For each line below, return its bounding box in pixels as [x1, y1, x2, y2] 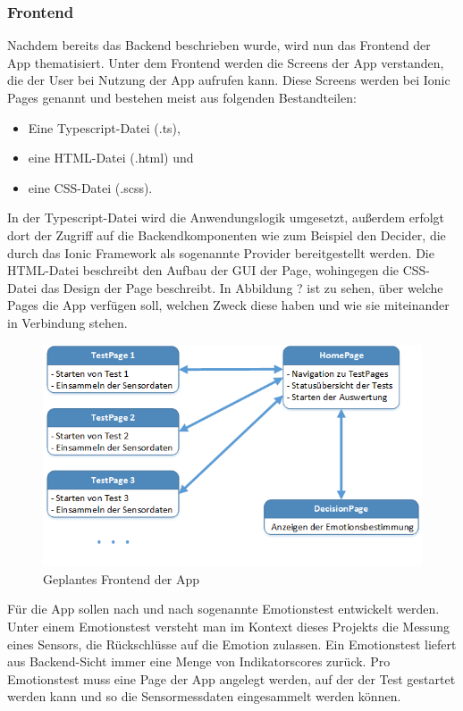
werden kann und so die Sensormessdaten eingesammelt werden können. [7, 687, 401, 706]
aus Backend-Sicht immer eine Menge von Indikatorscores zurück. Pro [7, 652, 391, 671]
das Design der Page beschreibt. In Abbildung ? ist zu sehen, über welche [40, 278, 443, 297]
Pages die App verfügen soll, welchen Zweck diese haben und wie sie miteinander [7, 296, 450, 314]
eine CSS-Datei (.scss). [28, 178, 153, 197]
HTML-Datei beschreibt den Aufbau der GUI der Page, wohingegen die [7, 261, 399, 280]
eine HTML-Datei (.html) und [28, 148, 194, 167]
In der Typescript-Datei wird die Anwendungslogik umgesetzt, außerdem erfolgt [7, 208, 445, 227]
